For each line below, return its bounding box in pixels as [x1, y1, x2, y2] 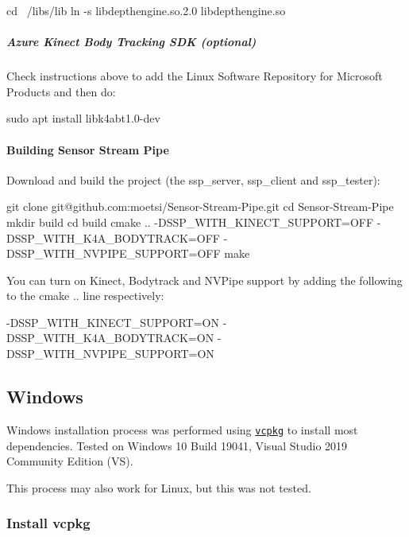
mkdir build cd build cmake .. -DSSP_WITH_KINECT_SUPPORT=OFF [6, 213, 374, 230]
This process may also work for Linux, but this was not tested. [6, 479, 311, 496]
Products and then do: [6, 83, 116, 99]
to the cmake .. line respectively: [6, 287, 164, 304]
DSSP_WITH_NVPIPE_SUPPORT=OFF [6, 245, 221, 262]
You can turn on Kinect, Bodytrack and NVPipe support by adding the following [6, 271, 403, 288]
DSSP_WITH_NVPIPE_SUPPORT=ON [6, 345, 214, 362]
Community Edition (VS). [6, 453, 133, 469]
